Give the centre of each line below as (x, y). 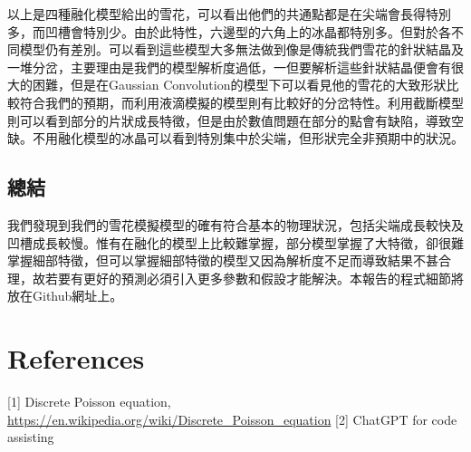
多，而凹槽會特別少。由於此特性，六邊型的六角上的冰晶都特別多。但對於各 (229, 31)
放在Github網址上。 (65, 296)
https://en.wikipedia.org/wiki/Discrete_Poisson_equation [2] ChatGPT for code (232, 419)
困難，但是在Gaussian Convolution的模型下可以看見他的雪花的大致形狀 (239, 85)
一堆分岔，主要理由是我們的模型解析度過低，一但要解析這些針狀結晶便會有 (229, 67)
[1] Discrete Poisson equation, (89, 402)
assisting (31, 437)
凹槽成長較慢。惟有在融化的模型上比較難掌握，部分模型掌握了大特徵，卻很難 (235, 242)
